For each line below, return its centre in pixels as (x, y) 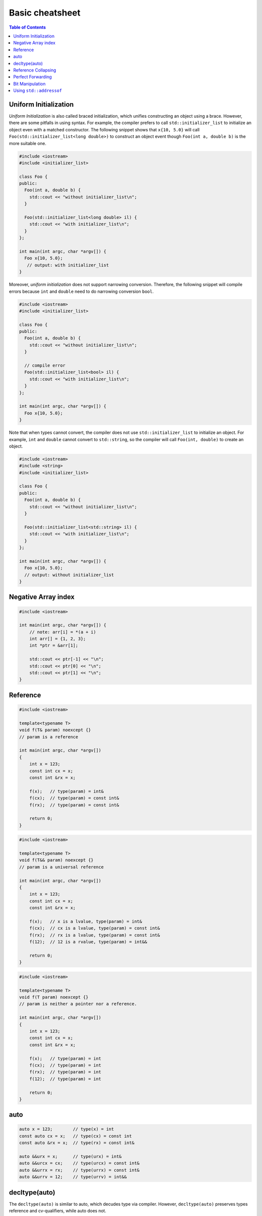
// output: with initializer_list (68, 265)
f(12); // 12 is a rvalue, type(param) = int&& (88, 942)
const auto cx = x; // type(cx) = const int (75, 1136)
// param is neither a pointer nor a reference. (78, 1004)
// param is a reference (49, 737)
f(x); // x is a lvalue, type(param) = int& (86, 921)
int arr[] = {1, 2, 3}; (57, 639)
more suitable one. (28, 143)
